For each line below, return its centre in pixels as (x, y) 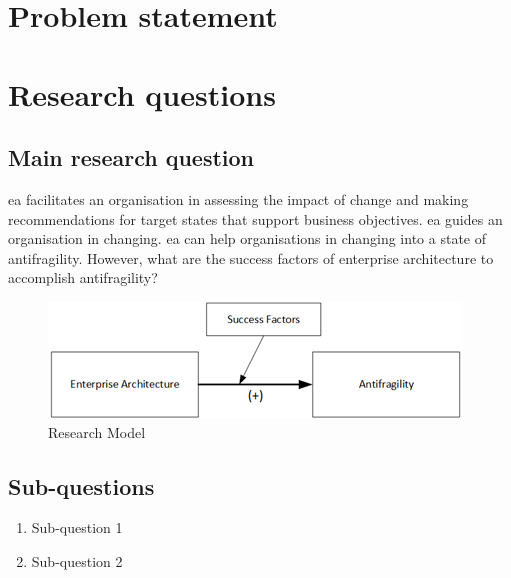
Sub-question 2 (77, 560)
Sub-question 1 (77, 527)
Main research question (131, 157)
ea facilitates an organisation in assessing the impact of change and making (238, 198)
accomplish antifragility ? (83, 277)
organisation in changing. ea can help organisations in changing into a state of (247, 238)
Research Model (97, 431)
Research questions (142, 93)
